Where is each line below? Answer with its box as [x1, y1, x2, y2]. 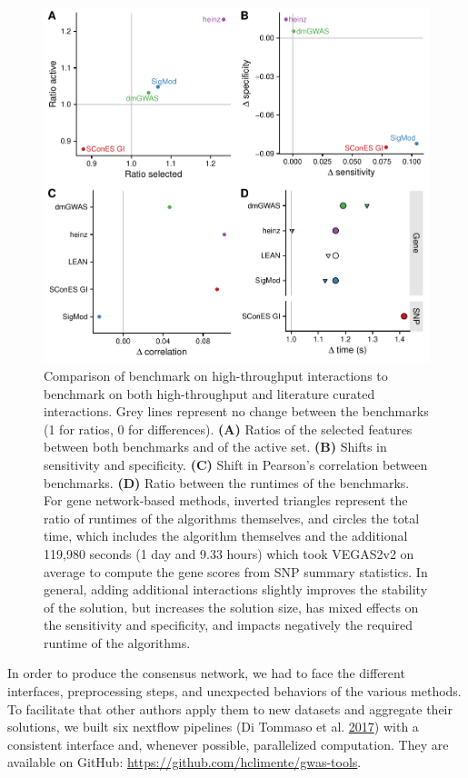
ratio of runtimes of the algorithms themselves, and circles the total [44, 508, 420, 527]
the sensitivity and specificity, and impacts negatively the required [44, 615, 413, 634]
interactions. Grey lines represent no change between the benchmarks [44, 402, 429, 421]
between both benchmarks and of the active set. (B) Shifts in [44, 437, 387, 456]
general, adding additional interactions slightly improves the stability [44, 580, 428, 599]
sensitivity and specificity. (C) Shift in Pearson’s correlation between [44, 454, 428, 474]
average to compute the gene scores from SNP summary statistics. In [44, 562, 428, 581]
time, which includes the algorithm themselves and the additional [44, 526, 408, 545]
